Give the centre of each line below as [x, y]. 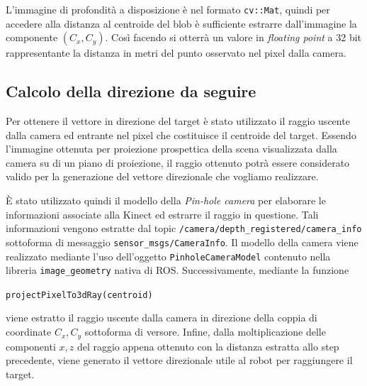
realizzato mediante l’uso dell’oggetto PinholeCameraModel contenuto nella [168, 256]
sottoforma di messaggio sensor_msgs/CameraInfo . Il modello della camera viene [182, 242]
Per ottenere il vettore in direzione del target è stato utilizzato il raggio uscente [178, 121]
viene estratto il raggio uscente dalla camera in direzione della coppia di [162, 318]
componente [32, 37]
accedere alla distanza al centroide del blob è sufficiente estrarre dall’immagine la [181, 23]
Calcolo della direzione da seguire [131, 91]
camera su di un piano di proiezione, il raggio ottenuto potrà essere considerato [178, 162]
